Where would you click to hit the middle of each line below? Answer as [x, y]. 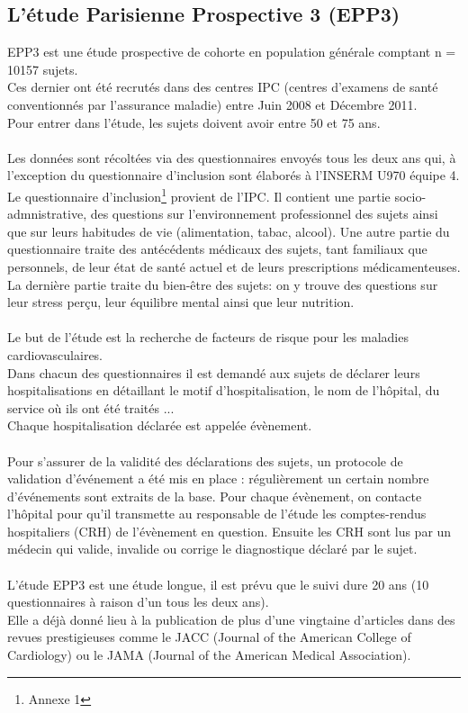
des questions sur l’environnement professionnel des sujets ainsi [264, 214]
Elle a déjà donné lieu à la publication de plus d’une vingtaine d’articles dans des [231, 619]
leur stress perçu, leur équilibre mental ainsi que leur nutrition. [181, 302]
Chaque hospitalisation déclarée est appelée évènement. [160, 425]
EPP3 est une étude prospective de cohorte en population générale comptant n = [232, 52]
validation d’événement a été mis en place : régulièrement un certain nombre [218, 478]
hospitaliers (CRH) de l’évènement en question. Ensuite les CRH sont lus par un [229, 531]
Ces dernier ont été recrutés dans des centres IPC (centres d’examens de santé [223, 87]
